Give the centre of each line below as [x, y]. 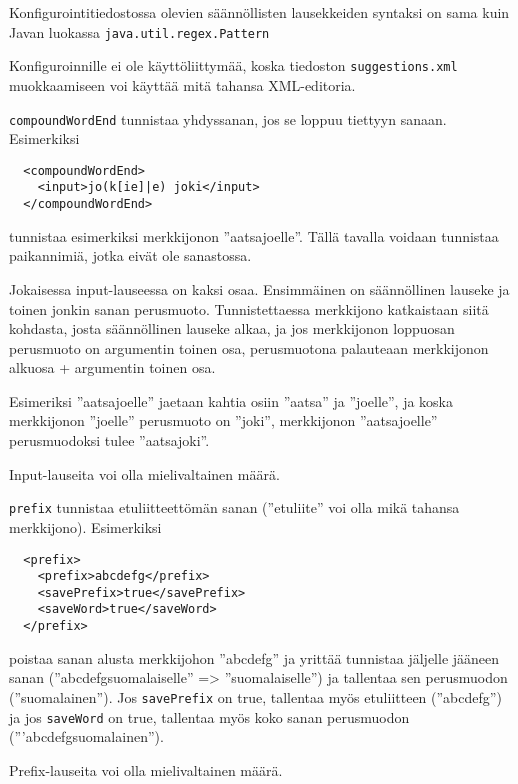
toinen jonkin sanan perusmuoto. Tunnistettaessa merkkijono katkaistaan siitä [249, 308]
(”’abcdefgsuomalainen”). [86, 736]
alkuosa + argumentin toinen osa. [112, 367]
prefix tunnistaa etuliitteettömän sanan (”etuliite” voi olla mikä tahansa [234, 507]
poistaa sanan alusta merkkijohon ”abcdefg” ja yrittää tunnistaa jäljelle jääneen [254, 657]
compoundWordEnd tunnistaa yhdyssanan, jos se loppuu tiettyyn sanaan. [228, 118]
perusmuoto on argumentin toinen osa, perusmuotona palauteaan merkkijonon [249, 347]
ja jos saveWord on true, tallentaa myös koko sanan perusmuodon [209, 716]
